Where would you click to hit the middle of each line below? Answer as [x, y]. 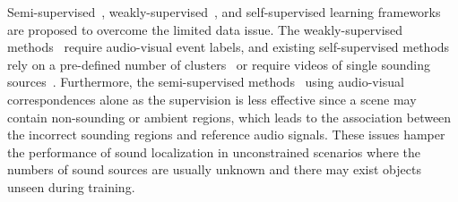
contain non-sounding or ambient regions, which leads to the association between [229, 117]
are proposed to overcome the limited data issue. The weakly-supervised [205, 29]
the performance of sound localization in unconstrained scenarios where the [214, 151]
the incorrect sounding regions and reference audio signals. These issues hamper [226, 135]
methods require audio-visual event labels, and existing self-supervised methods [229, 47]
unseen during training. [71, 186]
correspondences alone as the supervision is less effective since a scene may [212, 99]
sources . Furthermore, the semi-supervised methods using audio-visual [206, 82]
